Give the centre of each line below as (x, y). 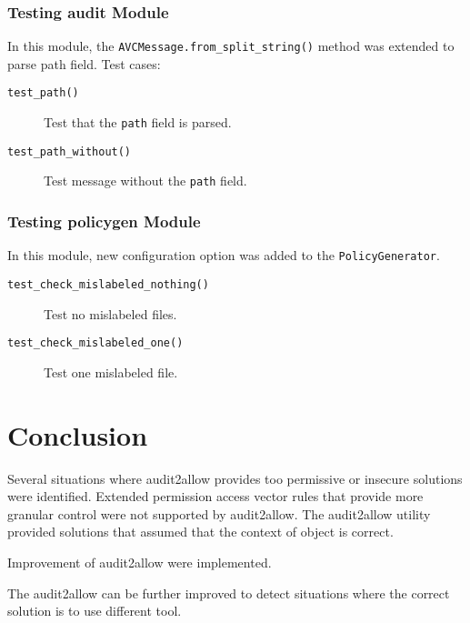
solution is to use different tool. (95, 611)
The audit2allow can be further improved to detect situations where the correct (229, 593)
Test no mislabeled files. (110, 313)
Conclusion (78, 434)
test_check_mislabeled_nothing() (108, 284)
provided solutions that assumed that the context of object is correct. (200, 532)
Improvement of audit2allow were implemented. (140, 562)
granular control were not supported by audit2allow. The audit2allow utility (219, 513)
